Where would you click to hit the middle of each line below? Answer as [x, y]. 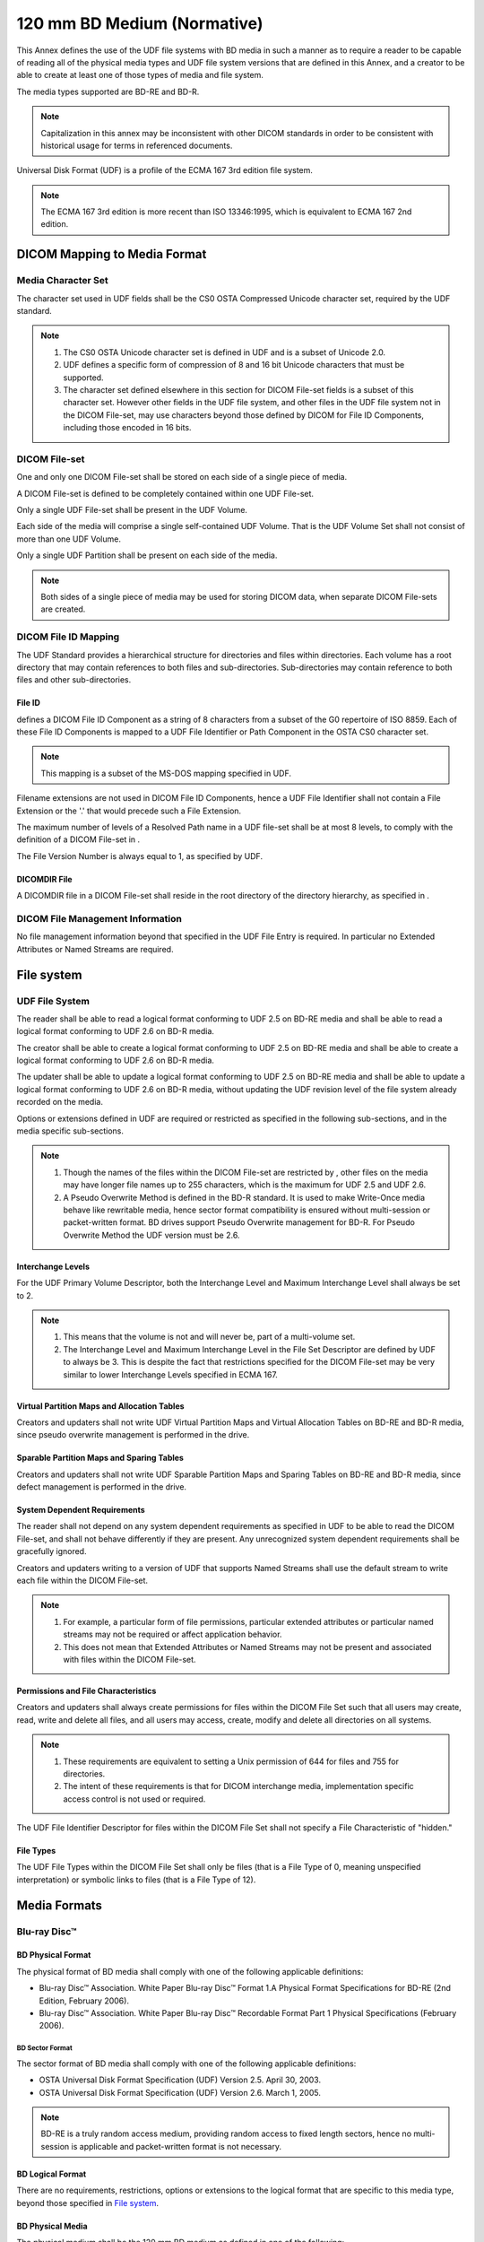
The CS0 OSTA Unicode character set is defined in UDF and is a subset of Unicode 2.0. [224, 352]
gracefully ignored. [52, 1551]
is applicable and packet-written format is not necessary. [177, 2146]
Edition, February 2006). [84, 2001]
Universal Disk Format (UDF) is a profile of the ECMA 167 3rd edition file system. [165, 170]
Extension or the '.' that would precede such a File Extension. [129, 811]
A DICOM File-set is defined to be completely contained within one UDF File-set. [165, 493]
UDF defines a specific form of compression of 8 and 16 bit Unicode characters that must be [234, 365]
